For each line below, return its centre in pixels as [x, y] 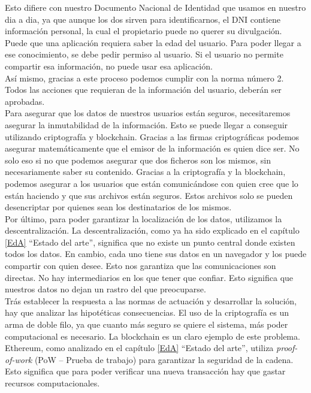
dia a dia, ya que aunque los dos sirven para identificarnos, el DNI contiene [143, 19]
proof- [287, 348]
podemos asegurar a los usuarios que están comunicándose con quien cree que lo [152, 183]
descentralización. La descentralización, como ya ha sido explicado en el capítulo [152, 230]
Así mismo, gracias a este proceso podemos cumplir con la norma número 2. [144, 78]
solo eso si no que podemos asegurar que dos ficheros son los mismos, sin [138, 160]
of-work [19, 359]
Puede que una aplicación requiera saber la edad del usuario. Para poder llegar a [153, 42]
